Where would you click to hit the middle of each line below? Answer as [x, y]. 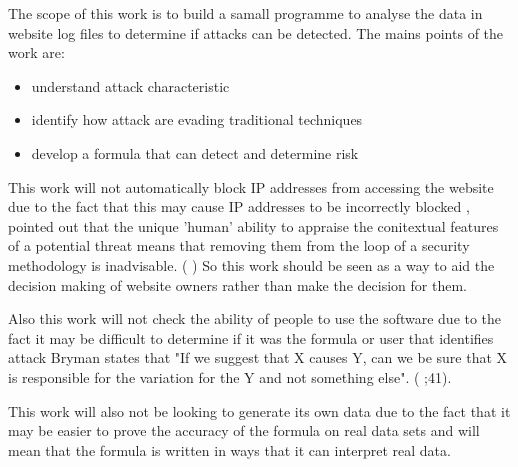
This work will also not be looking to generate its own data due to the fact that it [259, 410]
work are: [36, 52]
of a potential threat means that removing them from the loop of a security [239, 245]
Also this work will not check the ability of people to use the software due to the [255, 318]
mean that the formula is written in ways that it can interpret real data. [229, 449]
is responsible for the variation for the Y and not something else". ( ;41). [230, 376]
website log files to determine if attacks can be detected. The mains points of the [256, 32]
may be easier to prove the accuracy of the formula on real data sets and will [244, 430]
